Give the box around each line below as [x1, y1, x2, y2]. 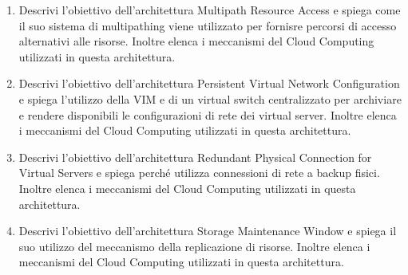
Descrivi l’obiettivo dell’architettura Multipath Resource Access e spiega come [18, 2, 401, 18]
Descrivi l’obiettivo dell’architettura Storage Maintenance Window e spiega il [18, 222, 397, 239]
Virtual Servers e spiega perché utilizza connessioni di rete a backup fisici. [18, 164, 380, 181]
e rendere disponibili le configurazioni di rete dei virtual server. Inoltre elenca [18, 106, 397, 123]
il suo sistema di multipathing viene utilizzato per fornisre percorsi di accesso [18, 17, 397, 33]
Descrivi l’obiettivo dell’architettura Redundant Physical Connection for [18, 148, 372, 165]
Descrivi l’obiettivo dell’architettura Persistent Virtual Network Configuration [18, 75, 400, 92]
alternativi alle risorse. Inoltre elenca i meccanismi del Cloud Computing [18, 33, 374, 49]
